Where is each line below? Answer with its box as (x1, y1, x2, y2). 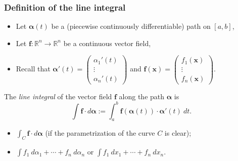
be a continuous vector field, (63, 37, 151, 48)
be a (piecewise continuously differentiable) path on (51, 21, 211, 31)
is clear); (164, 128, 192, 138)
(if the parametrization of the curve (45, 128, 155, 138)
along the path (119, 91, 165, 101)
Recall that (16, 63, 51, 74)
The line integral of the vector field (4, 91, 112, 101)
